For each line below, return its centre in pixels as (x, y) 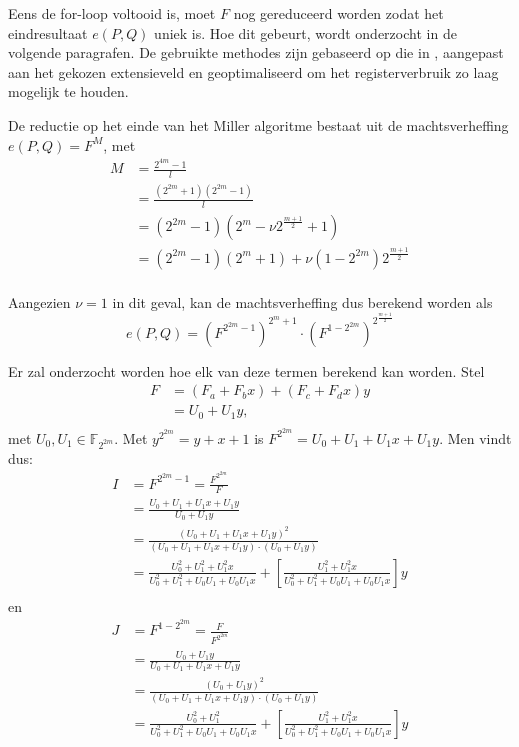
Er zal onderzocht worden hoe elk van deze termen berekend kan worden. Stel (246, 370)
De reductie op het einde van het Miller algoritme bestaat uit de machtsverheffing (258, 124)
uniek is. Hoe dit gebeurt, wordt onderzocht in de (305, 32)
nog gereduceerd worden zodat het (338, 13)
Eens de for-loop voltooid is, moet (112, 13)
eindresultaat (48, 32)
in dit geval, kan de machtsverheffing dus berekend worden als (302, 301)
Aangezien (39, 301)
